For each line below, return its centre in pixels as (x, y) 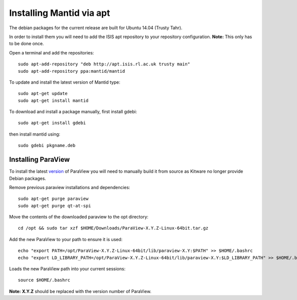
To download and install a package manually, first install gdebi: (73, 112)
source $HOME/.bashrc (44, 280)
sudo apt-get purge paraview (53, 199)
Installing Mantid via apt (60, 13)
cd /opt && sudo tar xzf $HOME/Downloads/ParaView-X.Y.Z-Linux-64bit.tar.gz (113, 228)
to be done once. (26, 44)
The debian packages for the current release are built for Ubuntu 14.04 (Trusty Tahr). (96, 28)
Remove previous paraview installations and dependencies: (70, 187)
